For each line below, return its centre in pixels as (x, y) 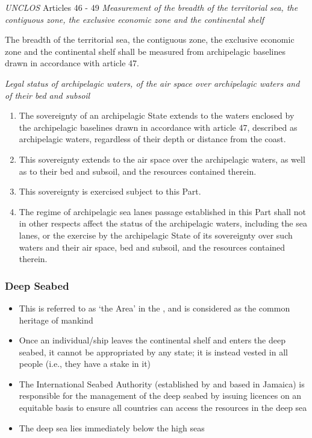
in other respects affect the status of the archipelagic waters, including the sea (163, 223)
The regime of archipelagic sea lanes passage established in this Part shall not (162, 211)
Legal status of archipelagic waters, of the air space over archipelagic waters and (152, 83)
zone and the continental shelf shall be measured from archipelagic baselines (145, 51)
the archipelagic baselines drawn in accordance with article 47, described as (158, 127)
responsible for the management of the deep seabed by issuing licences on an (160, 396)
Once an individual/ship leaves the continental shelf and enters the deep (152, 340)
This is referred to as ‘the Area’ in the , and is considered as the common (154, 308)
